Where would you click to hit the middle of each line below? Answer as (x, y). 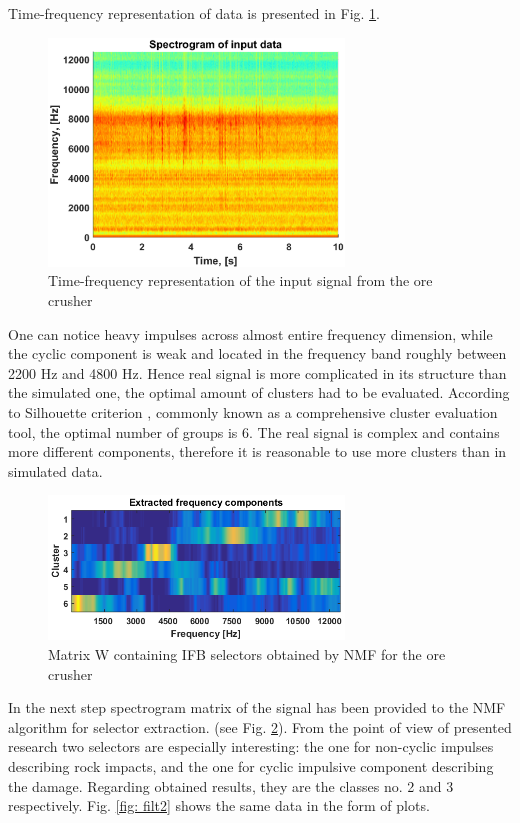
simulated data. (55, 470)
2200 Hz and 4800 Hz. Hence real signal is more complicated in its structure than (257, 372)
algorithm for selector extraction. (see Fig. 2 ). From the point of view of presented (260, 726)
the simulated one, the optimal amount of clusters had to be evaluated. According (259, 392)
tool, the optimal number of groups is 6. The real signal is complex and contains (254, 431)
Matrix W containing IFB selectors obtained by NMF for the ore (247, 654)
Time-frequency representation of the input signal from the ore (240, 280)
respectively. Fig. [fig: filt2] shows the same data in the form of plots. (219, 805)
